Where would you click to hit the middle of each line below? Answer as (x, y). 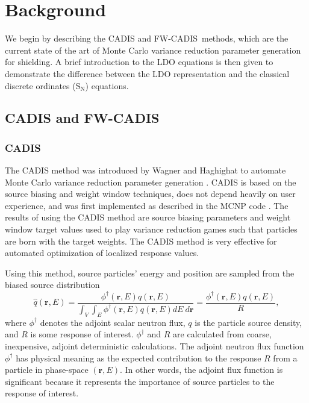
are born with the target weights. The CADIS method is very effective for (141, 241)
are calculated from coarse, (222, 334)
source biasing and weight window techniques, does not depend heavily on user (150, 194)
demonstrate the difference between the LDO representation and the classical (147, 73)
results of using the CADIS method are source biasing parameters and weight (148, 217)
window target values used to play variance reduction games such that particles (151, 229)
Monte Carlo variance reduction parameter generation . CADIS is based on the (151, 182)
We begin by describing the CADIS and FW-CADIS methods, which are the (147, 38)
